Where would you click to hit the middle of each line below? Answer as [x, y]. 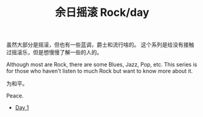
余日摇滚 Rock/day [102, 12]
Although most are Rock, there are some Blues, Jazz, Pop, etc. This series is [102, 65]
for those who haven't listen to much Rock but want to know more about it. [100, 71]
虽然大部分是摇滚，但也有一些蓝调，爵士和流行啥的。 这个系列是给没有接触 [100, 45]
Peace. [15, 96]
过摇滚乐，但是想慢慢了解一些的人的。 [54, 52]
